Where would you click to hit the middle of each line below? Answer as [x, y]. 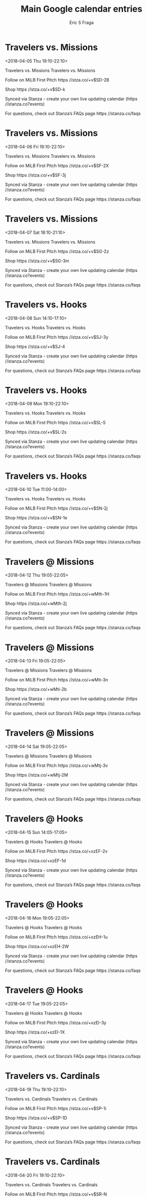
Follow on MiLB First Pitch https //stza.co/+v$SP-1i [56, 1108]
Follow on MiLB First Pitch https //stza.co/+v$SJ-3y [57, 337]
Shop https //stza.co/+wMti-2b [36, 689]
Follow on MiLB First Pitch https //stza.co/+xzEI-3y [56, 1023]
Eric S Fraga [82, 22]
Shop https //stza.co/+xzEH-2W [37, 947]
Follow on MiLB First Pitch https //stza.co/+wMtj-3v [57, 765]
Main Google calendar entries [82, 9]
